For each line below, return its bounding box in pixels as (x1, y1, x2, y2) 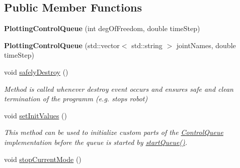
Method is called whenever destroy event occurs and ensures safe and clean (4, 83, 233, 94)
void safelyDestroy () (4, 66, 68, 77)
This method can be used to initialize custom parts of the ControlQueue (4, 127, 223, 137)
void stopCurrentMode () (4, 153, 82, 164)
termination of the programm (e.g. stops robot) (4, 93, 148, 104)
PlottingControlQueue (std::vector (4, 40, 120, 50)
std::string (131, 40, 163, 50)
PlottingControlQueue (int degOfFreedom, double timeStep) (4, 23, 200, 34)
